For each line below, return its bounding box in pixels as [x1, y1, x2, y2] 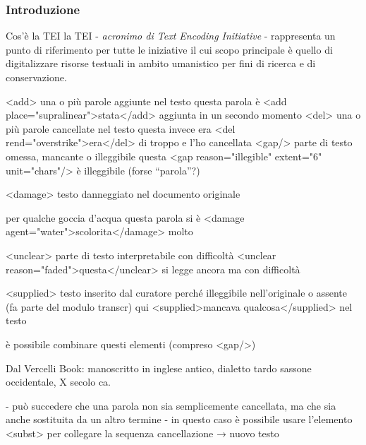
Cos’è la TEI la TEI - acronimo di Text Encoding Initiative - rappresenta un [6, 28, 336, 43]
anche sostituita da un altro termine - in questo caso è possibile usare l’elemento [6, 412, 353, 427]
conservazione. [6, 70, 67, 84]
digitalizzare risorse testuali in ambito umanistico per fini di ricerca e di [6, 56, 316, 71]
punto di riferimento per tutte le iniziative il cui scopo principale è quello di [6, 42, 333, 57]
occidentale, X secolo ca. [6, 374, 111, 389]
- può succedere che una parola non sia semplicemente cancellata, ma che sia [6, 398, 336, 413]
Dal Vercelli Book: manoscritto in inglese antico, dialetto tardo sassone [6, 360, 312, 375]
